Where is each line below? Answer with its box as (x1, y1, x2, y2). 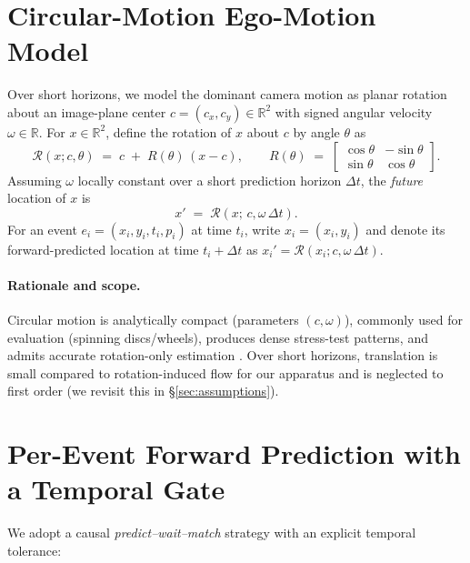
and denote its (365, 219, 445, 238)
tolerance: (7, 540, 62, 559)
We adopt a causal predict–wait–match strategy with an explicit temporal (7, 523, 416, 542)
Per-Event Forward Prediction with (7, 435, 461, 472)
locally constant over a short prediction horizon (77, 170, 342, 189)
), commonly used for (344, 310, 463, 329)
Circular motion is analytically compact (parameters (7, 310, 299, 329)
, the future (360, 170, 424, 189)
